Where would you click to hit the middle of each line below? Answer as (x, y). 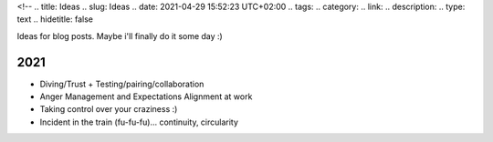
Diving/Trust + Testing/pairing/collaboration (122, 84)
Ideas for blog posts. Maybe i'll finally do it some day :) (120, 35)
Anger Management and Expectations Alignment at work (146, 96)
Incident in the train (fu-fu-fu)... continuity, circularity (139, 122)
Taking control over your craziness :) (109, 109)
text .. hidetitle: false (55, 19)
